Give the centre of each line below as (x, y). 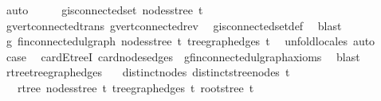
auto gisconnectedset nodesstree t (104, 10)
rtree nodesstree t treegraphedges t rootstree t (136, 87)
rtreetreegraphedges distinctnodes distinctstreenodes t (148, 72)
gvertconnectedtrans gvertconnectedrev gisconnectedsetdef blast (174, 25)
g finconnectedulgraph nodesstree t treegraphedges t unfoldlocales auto (190, 41)
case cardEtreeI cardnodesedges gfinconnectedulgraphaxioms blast (183, 56)
